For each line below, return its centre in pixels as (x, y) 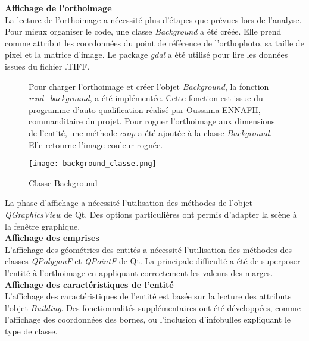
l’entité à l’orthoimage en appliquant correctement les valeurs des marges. (139, 272)
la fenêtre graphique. (43, 226)
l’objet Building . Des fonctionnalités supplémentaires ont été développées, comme (153, 307)
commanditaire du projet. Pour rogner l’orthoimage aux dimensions (152, 121)
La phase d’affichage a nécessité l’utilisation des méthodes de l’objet (129, 203)
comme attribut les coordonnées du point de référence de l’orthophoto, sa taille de (154, 43)
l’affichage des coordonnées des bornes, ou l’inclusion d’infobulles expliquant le (148, 319)
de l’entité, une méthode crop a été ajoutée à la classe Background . (150, 132)
